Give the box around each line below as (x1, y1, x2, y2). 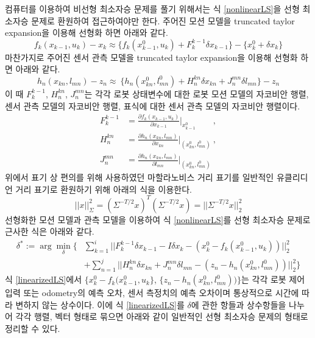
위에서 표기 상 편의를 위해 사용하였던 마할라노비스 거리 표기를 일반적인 (5, 171, 274, 184)
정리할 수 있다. (5, 322, 60, 335)
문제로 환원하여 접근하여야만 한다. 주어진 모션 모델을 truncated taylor (31, 14, 295, 27)
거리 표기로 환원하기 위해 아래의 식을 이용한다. (15, 182, 193, 195)
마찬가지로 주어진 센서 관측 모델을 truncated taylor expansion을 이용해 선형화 (5, 50, 298, 63)
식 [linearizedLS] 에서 (5, 273, 82, 286)
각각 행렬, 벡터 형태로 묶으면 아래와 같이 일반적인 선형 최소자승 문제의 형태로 (15, 310, 308, 323)
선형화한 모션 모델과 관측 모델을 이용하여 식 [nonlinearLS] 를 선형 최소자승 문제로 (5, 213, 311, 226)
